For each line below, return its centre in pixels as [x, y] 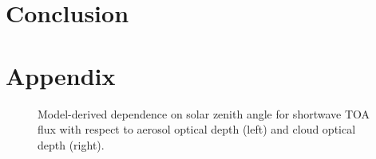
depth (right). [71, 144]
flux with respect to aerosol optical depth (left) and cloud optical [197, 129]
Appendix [61, 75]
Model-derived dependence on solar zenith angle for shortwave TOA [204, 113]
